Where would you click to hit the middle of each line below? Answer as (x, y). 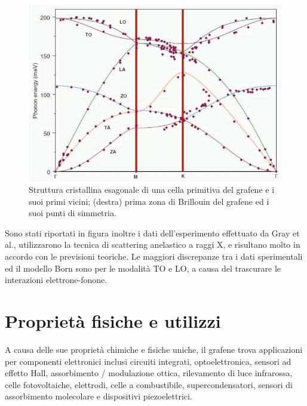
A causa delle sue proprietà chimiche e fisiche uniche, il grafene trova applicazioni (154, 349)
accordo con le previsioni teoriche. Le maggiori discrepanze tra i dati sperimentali (154, 256)
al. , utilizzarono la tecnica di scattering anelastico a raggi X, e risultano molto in (153, 244)
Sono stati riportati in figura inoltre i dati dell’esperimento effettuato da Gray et (152, 233)
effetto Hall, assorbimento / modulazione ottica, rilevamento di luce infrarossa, (149, 373)
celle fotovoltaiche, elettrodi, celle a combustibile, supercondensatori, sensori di (149, 384)
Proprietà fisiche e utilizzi (113, 321)
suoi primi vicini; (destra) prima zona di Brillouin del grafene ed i (149, 201)
